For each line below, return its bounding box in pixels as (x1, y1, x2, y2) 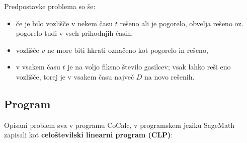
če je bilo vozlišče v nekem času (16, 18, 113, 28)
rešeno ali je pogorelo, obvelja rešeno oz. (120, 18, 243, 28)
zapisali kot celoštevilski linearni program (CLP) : (4, 129, 173, 140)
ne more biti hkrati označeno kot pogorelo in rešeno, (47, 44, 208, 55)
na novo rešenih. (144, 71, 195, 82)
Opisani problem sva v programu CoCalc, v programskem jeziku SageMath (4, 119, 235, 130)
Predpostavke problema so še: (4, 1, 96, 11)
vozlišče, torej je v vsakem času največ (16, 71, 134, 82)
